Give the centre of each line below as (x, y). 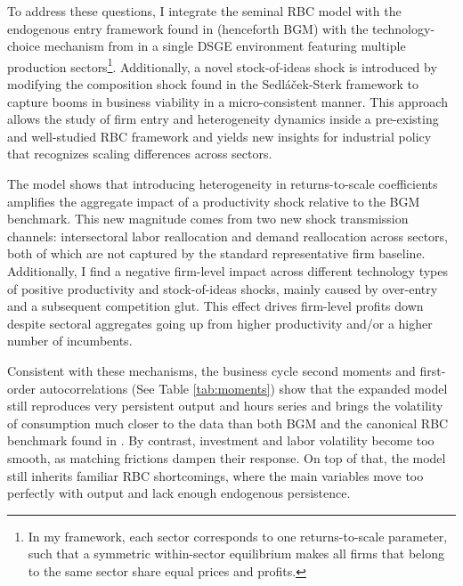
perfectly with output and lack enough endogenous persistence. (179, 493)
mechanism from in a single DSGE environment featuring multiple (225, 46)
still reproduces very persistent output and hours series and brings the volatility (225, 406)
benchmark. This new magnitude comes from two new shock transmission (208, 219)
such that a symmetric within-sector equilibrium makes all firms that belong (236, 553)
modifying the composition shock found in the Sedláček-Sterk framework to (213, 84)
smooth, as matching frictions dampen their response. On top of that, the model (227, 457)
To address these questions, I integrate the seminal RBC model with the (204, 11)
